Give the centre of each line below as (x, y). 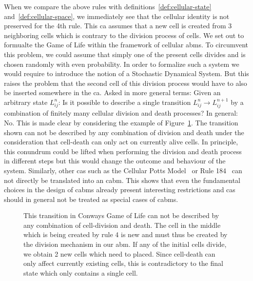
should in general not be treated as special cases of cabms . (91, 199)
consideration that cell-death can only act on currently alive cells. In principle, (121, 142)
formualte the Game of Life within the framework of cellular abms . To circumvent (126, 45)
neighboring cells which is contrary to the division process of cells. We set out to (124, 35)
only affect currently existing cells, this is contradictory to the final (123, 263)
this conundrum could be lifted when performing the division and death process (123, 151)
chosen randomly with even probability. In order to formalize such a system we (122, 64)
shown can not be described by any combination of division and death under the (124, 132)
